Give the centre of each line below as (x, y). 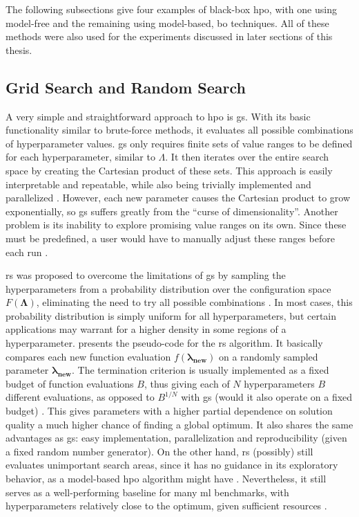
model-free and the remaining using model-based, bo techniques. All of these (167, 22)
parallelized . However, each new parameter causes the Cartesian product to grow (178, 198)
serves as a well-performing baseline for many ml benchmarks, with (147, 492)
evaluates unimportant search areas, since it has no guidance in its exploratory (172, 465)
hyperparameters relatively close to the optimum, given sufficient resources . (166, 506)
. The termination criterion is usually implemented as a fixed (200, 370)
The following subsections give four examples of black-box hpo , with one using (171, 9)
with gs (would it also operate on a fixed (267, 397)
